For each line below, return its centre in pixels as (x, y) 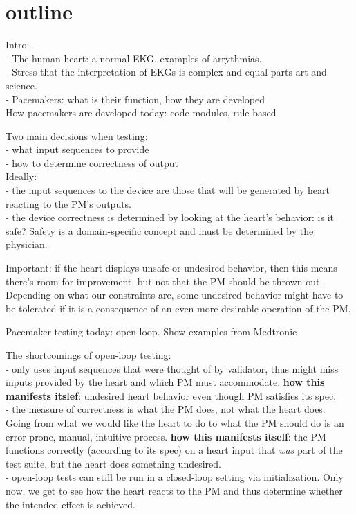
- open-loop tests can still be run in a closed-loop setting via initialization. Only (175, 477)
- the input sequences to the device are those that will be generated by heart (168, 190)
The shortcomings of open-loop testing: (88, 355)
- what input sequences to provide (77, 149)
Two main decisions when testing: (77, 135)
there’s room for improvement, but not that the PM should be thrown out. (164, 281)
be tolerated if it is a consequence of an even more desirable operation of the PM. (178, 308)
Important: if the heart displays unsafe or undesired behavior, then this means (171, 268)
